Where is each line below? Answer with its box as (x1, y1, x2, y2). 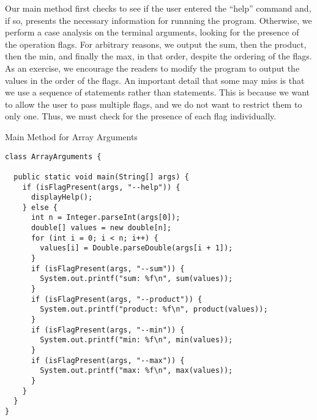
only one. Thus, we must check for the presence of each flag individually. (5, 110, 277, 122)
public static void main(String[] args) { (13, 172, 189, 181)
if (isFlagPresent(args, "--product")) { (31, 294, 203, 304)
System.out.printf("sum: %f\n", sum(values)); (40, 274, 233, 283)
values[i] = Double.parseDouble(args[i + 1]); (40, 244, 233, 253)
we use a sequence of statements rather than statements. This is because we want (5, 86, 310, 99)
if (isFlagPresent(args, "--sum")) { (31, 264, 185, 273)
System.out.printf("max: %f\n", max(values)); (40, 366, 233, 375)
